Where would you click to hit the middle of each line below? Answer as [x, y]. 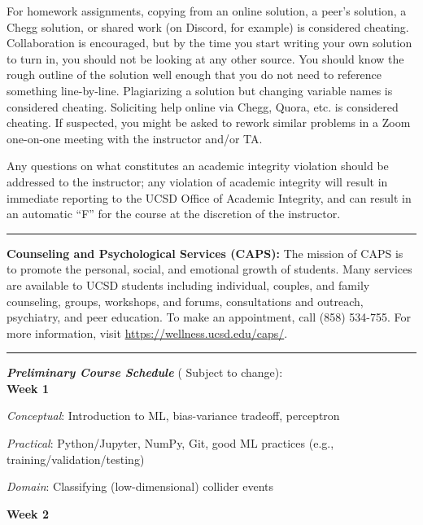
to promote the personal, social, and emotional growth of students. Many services [209, 269]
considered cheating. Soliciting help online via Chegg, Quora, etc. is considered [203, 106]
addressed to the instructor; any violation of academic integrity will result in [197, 181]
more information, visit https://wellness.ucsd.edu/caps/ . [147, 332]
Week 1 [28, 388]
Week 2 [28, 513]
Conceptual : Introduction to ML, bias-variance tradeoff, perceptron [173, 416]
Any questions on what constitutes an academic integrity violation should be [198, 166]
